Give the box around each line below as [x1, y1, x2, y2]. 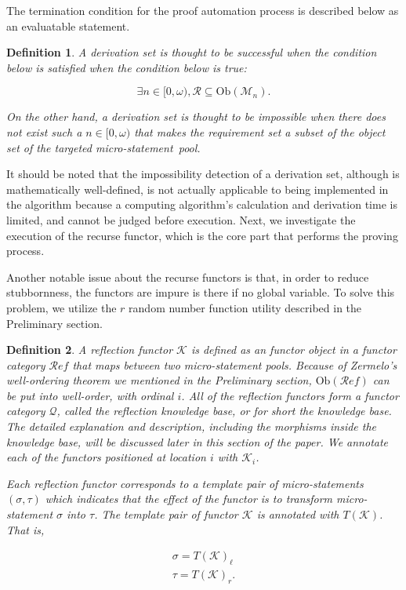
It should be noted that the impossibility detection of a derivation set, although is [6, 166, 400, 182]
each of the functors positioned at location [6, 449, 206, 465]
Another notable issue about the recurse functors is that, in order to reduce [6, 268, 369, 285]
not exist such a [6, 123, 82, 140]
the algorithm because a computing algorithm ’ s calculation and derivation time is [6, 196, 397, 213]
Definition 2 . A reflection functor [6, 341, 173, 358]
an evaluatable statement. [6, 17, 130, 34]
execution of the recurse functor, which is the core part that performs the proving [6, 227, 398, 243]
